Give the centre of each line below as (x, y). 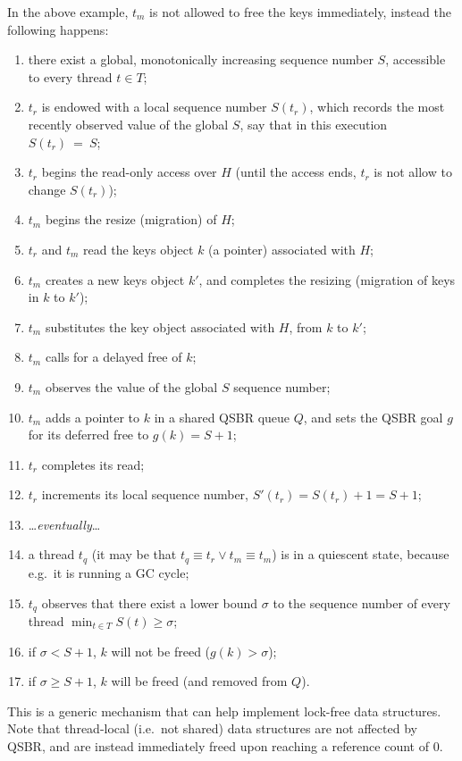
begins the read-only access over (129, 172)
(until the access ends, (296, 172)
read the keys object (139, 249)
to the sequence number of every (361, 602)
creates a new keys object (115, 279)
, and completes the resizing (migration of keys (327, 279)
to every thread (70, 76)
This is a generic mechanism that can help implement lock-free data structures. (224, 711)
